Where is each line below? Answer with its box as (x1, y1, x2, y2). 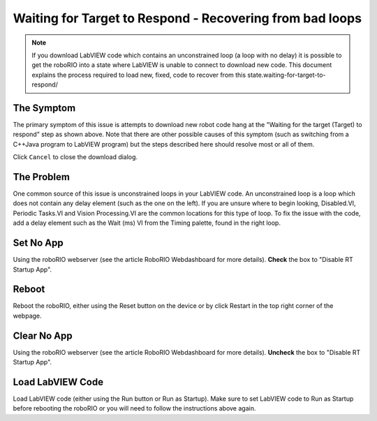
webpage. (13, 311, 42, 320)
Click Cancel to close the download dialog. (13, 153, 138, 161)
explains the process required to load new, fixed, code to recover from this (31, 71, 246, 79)
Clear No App (13, 330, 73, 341)
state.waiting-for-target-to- (247, 71, 326, 79)
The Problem (13, 171, 70, 183)
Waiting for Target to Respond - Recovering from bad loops (13, 10, 362, 26)
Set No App (13, 237, 64, 249)
